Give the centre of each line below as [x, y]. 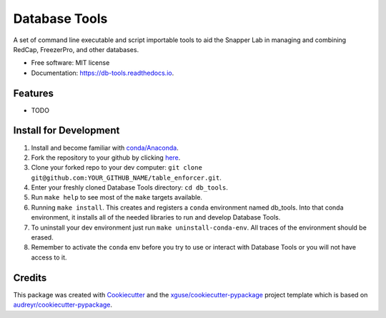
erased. [42, 237]
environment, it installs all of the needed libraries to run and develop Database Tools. [156, 217]
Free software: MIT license [70, 63]
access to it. [49, 257]
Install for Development [66, 131]
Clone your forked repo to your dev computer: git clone [117, 168]
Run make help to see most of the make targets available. [117, 198]
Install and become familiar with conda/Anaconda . [105, 148]
